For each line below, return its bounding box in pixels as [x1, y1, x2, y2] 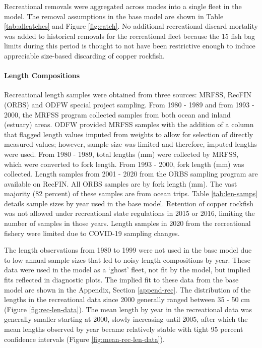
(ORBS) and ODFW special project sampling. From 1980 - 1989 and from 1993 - [4, 99, 254, 109]
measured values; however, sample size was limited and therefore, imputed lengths [4, 139, 257, 149]
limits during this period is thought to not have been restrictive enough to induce [4, 40, 255, 51]
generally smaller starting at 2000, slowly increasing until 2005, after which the [4, 314, 248, 324]
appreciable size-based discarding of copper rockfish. [4, 50, 165, 61]
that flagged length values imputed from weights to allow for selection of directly [4, 129, 253, 139]
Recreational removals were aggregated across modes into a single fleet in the [4, 1, 242, 11]
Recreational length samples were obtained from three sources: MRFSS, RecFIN [4, 89, 252, 100]
